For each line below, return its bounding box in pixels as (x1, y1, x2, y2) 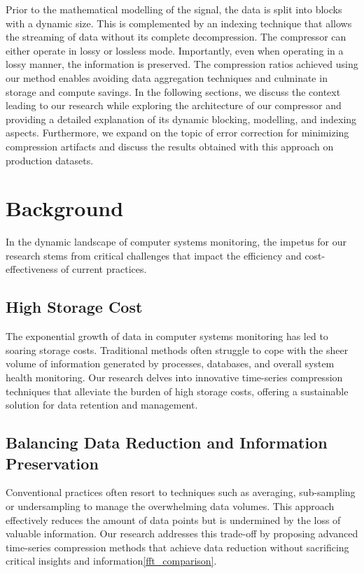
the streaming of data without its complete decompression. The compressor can (6, 29, 346, 44)
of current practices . (61, 262, 147, 276)
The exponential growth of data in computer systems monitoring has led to (6, 329, 328, 344)
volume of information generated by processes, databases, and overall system (6, 356, 335, 371)
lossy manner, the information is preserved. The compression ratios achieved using (6, 57, 358, 71)
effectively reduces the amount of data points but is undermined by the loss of (6, 512, 341, 527)
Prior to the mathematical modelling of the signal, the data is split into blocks (6, 2, 342, 16)
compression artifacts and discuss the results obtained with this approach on (6, 139, 334, 153)
